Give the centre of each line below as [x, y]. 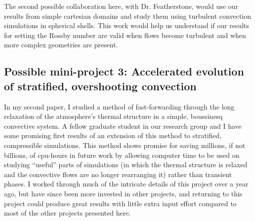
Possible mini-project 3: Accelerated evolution [124, 71]
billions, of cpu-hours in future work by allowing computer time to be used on [122, 155]
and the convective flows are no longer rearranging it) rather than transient [118, 174]
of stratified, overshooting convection [100, 86]
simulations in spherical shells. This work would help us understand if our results [127, 25]
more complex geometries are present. [61, 45]
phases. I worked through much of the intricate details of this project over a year [126, 184]
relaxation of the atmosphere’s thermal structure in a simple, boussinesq [113, 116]
